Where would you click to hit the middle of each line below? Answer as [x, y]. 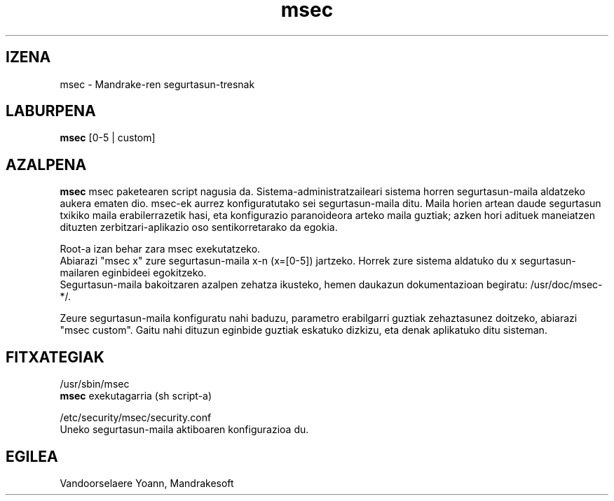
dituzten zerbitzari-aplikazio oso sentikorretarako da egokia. [199, 227]
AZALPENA [46, 164]
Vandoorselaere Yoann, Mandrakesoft [147, 483]
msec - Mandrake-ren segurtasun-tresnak [157, 84]
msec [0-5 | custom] [108, 138]
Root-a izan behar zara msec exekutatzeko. [160, 249]
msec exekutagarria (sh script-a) [136, 396]
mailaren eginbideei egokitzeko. [133, 273]
